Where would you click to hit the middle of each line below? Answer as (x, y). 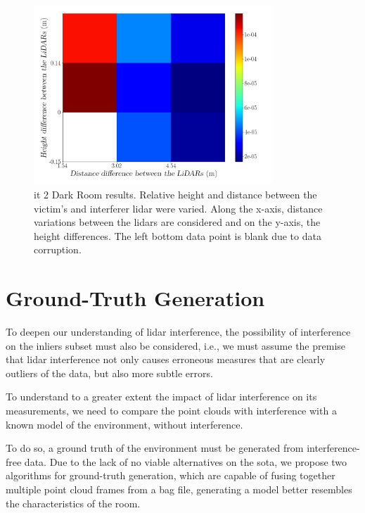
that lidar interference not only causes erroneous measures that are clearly (166, 359)
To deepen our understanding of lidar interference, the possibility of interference (178, 332)
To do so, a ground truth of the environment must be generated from (155, 448)
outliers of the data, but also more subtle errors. (109, 373)
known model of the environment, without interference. (124, 424)
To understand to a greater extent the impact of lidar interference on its (161, 397)
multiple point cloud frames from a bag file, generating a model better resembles (179, 489)
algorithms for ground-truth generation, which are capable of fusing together (171, 475)
